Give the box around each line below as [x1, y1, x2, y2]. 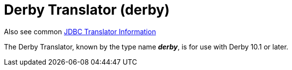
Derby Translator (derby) [4, 1, 170, 18]
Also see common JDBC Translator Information [4, 27, 156, 36]
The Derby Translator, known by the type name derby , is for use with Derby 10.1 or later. [4, 42, 289, 51]
